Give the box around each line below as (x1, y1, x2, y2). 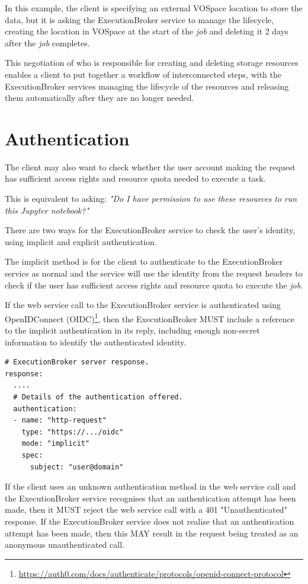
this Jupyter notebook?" (5, 204, 89, 216)
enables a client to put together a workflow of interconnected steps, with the (5, 68, 281, 80)
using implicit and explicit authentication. (5, 235, 157, 247)
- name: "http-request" (13, 416, 107, 425)
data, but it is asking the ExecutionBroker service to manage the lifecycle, (5, 13, 274, 26)
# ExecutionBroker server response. (5, 358, 149, 367)
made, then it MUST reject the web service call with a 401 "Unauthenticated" (5, 503, 287, 516)
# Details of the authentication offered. (13, 393, 183, 402)
